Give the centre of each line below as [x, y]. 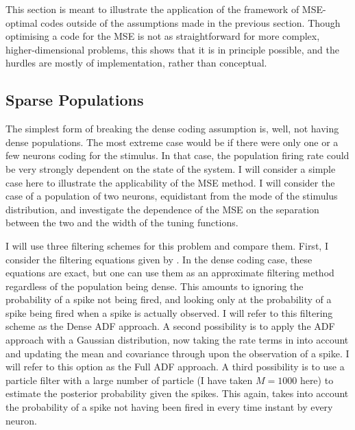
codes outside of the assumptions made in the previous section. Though [191, 22]
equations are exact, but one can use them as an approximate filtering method [170, 273]
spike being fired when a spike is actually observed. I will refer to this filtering [169, 312]
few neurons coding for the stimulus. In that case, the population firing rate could [177, 155]
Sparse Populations [75, 100]
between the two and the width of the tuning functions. [122, 223]
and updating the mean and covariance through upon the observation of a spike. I [177, 353]
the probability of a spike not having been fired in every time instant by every [169, 407]
